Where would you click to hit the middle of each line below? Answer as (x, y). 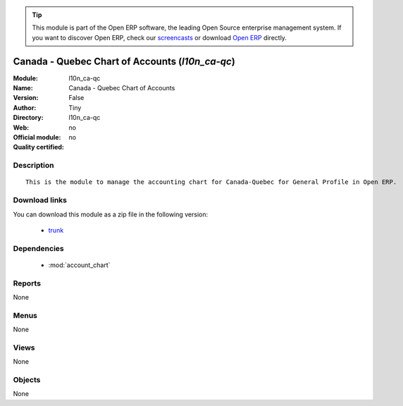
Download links (40, 200)
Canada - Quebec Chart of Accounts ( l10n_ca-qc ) (124, 61)
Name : (23, 88)
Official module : (37, 137)
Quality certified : (39, 147)
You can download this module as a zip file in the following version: (111, 214)
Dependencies (39, 248)
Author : (25, 107)
